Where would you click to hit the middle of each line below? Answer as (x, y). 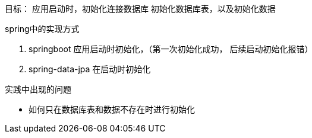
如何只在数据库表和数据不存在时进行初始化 (112, 109)
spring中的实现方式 (42, 29)
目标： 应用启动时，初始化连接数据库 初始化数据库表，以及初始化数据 (140, 9)
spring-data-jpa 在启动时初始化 (90, 69)
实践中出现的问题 (38, 89)
